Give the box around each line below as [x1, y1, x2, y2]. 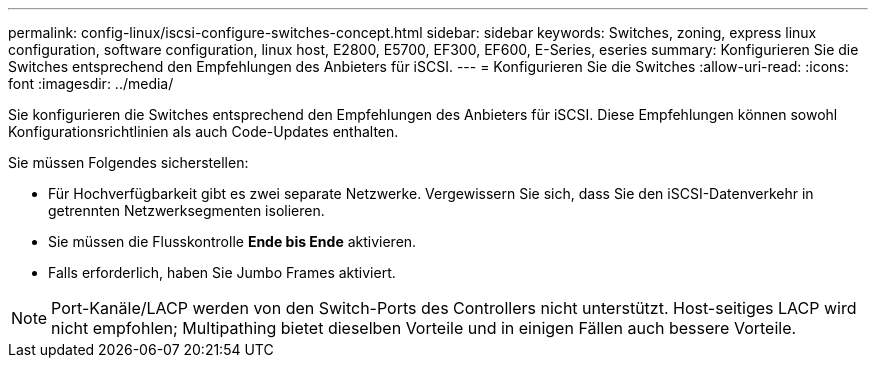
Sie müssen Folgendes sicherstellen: [8, 154, 249, 171]
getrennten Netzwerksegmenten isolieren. [48, 202, 325, 219]
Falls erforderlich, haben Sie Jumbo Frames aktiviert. [48, 264, 396, 281]
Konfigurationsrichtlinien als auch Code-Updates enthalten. [8, 123, 399, 140]
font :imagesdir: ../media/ [8, 75, 174, 92]
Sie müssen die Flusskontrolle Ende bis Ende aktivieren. [48, 233, 417, 250]
